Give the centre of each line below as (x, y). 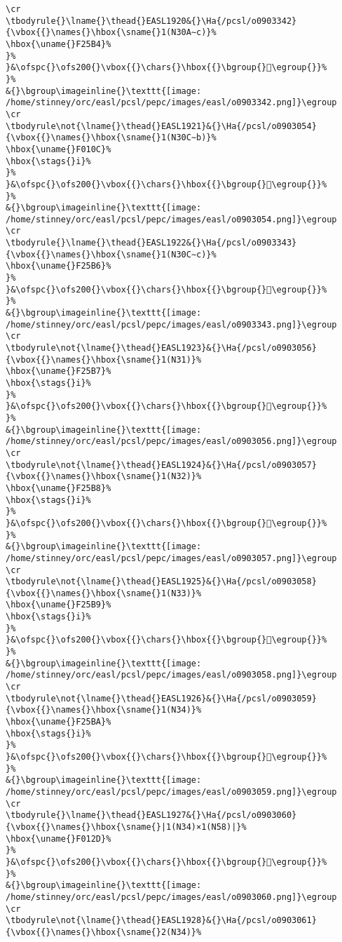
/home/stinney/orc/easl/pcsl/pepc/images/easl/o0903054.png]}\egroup (171, 219)
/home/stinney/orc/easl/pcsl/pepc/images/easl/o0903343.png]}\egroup (171, 324)
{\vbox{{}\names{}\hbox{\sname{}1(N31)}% (104, 359)
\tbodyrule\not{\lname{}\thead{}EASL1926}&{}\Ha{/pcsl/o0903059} (161, 698)
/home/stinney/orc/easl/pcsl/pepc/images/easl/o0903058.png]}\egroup (171, 675)
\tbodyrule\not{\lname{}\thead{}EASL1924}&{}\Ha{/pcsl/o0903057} (161, 465)
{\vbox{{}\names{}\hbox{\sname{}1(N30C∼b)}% (111, 138)
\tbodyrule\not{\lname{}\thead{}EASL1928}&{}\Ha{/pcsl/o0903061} (161, 921)
